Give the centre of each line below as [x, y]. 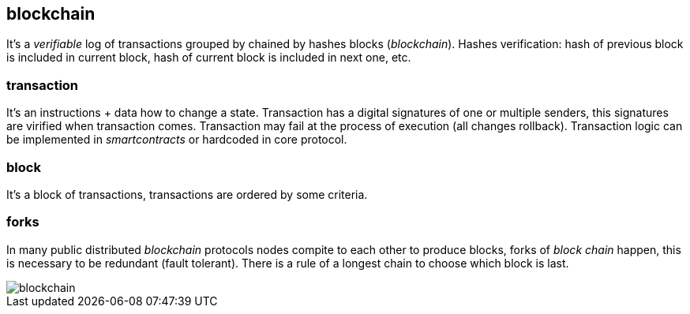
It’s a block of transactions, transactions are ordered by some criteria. [187, 194]
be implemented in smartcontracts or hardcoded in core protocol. [177, 140]
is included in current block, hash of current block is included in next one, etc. [209, 58]
